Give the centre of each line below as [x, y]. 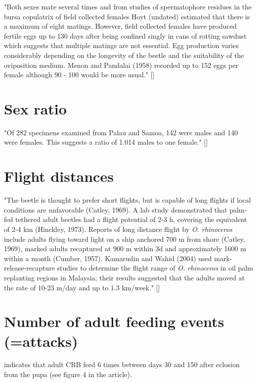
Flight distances [59, 176]
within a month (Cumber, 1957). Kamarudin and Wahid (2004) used [108, 258]
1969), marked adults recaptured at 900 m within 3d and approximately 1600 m [125, 248]
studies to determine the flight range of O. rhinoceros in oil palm [155, 268]
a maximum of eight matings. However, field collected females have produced [120, 26]
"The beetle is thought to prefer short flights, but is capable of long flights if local [128, 200]
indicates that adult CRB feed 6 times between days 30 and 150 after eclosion [122, 364]
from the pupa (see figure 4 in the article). [68, 374]
